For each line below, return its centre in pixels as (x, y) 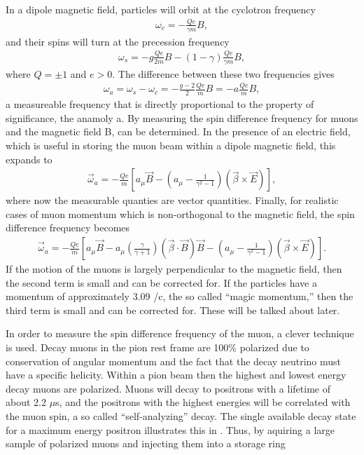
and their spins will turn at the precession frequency (118, 41)
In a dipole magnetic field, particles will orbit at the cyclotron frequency (161, 9)
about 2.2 (26, 402)
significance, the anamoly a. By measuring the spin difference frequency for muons (182, 117)
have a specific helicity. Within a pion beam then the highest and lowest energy (176, 375)
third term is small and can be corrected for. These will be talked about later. (173, 310)
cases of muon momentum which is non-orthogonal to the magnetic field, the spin (180, 213)
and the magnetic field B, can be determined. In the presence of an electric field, (178, 131)
